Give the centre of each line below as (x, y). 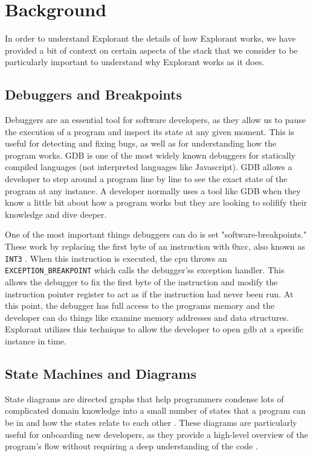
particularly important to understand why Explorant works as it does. (135, 62)
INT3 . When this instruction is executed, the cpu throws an (116, 258)
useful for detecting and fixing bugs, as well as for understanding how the (141, 143)
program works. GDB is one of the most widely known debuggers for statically (150, 155)
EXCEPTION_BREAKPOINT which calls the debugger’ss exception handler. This (145, 270)
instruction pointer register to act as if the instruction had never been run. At (149, 293)
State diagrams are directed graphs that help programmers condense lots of (144, 398)
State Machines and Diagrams (101, 373)
